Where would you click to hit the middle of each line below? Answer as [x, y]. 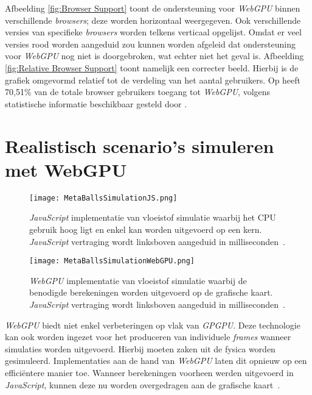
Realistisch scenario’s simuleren [140, 145]
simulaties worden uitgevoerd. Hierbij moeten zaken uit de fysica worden [140, 348]
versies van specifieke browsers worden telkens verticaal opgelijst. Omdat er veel [153, 32]
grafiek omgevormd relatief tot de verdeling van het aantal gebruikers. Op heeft [153, 80]
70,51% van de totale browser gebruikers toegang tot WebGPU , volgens [138, 92]
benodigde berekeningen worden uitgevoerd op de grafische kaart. [151, 292]
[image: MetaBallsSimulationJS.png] [103, 198]
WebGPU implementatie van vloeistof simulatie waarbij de [138, 280]
